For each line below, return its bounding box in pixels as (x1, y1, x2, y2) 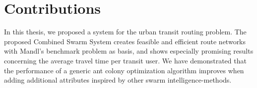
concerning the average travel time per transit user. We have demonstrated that (4, 55, 247, 65)
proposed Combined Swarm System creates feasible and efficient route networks (4, 36, 246, 46)
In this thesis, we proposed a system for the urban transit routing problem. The (4, 27, 247, 37)
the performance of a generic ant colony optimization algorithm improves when (4, 65, 244, 75)
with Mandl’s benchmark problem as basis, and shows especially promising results (4, 46, 254, 56)
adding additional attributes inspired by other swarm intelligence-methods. (4, 75, 232, 85)
